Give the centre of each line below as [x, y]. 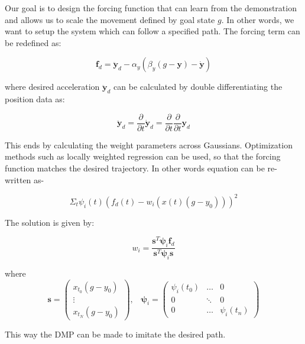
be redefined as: [33, 42]
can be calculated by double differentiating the [198, 87]
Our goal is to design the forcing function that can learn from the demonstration [151, 8]
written [18, 179]
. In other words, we [258, 19]
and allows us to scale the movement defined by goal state [110, 19]
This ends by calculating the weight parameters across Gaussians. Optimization [149, 145]
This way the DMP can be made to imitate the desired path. [115, 334]
